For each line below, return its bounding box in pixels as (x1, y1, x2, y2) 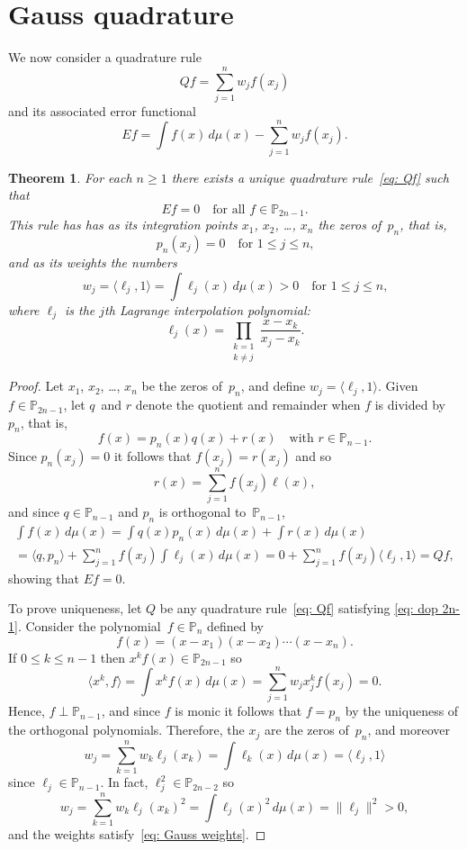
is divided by (374, 395, 445, 414)
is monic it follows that (175, 701, 302, 720)
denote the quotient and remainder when (135, 395, 361, 414)
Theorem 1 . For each (8, 167, 132, 186)
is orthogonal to (158, 502, 247, 521)
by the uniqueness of (345, 701, 459, 720)
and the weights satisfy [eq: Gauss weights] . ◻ (8, 824, 266, 843)
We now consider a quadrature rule (8, 48, 202, 67)
